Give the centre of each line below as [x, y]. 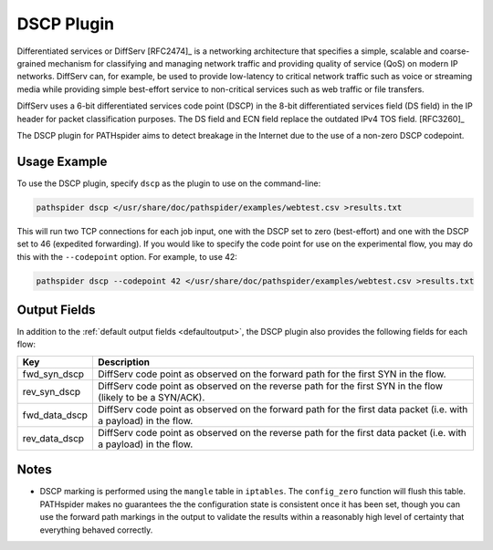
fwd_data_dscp [55, 415]
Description [124, 362]
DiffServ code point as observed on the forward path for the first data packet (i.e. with [283, 409]
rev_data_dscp [53, 438]
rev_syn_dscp [52, 391]
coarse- [455, 51]
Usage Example [62, 161]
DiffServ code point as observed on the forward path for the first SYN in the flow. [272, 374]
